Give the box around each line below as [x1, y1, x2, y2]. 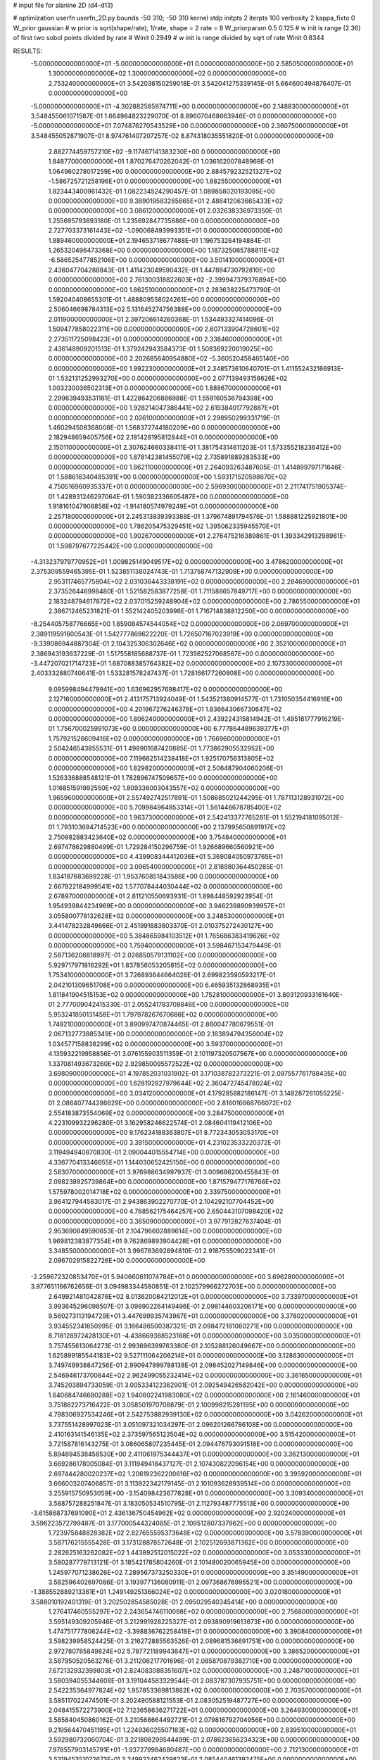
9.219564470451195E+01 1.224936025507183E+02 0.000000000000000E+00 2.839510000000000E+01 [48, 1726, 357, 1734]
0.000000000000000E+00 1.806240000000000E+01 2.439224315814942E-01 [48, 715, 281, 723]
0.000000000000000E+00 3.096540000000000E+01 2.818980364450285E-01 [48, 862, 283, 871]
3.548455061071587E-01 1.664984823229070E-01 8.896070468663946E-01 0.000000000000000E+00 [30, 111, 337, 120]
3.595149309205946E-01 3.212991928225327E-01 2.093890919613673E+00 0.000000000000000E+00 [48, 1617, 355, 1626]
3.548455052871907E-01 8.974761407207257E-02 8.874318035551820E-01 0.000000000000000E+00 [30, 131, 334, 140]
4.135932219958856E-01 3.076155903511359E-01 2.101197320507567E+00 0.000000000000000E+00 [48, 1050, 348, 1058]
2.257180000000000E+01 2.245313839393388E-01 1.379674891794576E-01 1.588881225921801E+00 [48, 512, 348, 520]
